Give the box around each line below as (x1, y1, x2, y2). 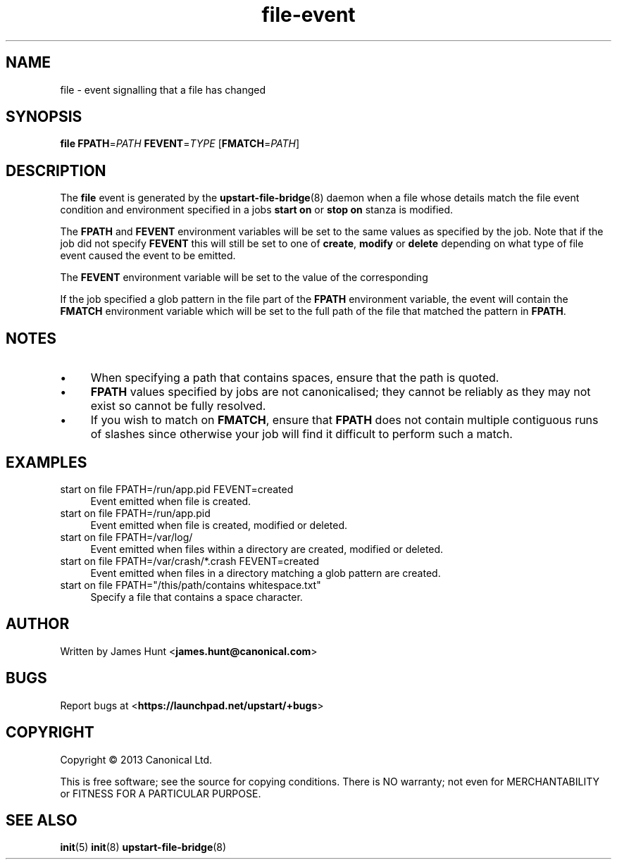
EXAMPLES (6, 453, 87, 471)
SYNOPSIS (6, 108, 82, 126)
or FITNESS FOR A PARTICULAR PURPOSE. (60, 787, 261, 799)
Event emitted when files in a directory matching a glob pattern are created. (90, 566, 441, 579)
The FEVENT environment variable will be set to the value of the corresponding (60, 271, 428, 284)
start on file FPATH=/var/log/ (60, 530, 193, 543)
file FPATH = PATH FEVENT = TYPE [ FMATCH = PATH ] (60, 137, 300, 150)
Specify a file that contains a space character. (90, 590, 303, 603)
